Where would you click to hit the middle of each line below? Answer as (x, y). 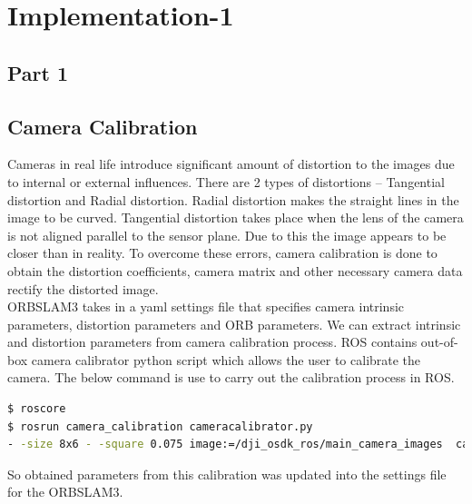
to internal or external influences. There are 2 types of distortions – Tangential (226, 181)
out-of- (439, 342)
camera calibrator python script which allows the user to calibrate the (226, 359)
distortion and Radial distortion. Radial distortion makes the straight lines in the (233, 199)
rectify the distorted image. (83, 288)
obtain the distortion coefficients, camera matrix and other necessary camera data (235, 270)
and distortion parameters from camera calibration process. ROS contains (212, 342)
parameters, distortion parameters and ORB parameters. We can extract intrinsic (234, 324)
